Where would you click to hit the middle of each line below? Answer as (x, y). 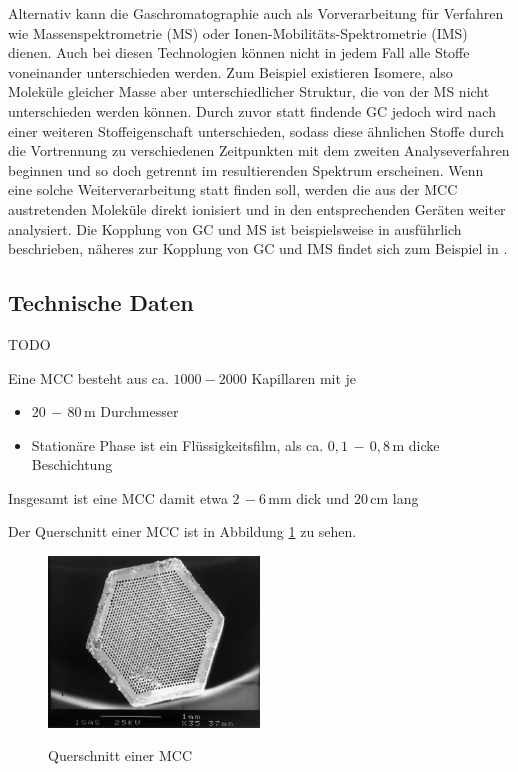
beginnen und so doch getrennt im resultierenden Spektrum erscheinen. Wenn (246, 169)
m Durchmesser (131, 411)
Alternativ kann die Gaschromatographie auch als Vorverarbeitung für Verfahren (256, 13)
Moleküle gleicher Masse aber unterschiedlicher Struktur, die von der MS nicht (249, 91)
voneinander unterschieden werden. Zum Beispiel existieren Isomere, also (230, 71)
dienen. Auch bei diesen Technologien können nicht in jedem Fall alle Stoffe (239, 52)
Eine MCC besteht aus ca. (88, 377)
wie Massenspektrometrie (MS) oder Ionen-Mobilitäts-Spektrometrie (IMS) (238, 32)
